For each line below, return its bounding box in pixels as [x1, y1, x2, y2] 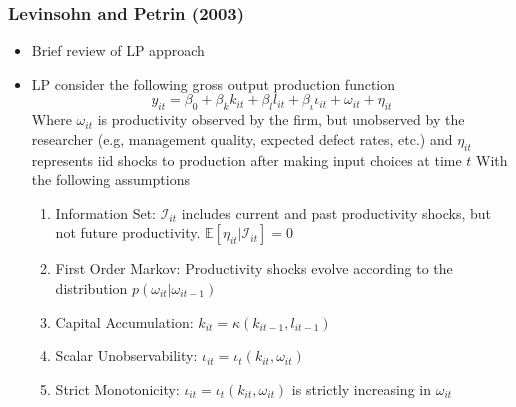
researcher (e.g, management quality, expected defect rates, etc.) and [31, 128, 453, 149]
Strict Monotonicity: [55, 378, 180, 399]
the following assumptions [31, 169, 190, 190]
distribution [55, 277, 128, 298]
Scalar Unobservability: [55, 345, 198, 366]
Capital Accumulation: [55, 311, 194, 332]
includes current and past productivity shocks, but [181, 202, 491, 223]
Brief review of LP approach [31, 40, 205, 61]
